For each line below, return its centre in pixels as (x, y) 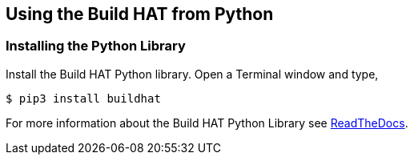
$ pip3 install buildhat (83, 98)
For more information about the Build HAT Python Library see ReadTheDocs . (207, 123)
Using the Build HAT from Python (140, 14)
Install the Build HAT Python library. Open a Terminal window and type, (192, 74)
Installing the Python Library (96, 46)
